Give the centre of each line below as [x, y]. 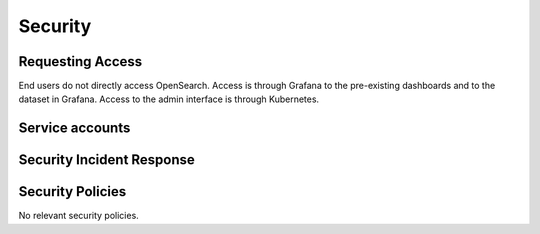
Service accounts [74, 128]
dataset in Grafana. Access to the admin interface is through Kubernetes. [169, 99]
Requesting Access [80, 61]
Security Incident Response [106, 160]
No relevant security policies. [78, 216]
